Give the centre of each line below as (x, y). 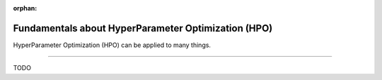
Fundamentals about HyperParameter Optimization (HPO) (143, 28)
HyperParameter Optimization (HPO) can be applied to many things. (112, 45)
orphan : (25, 8)
